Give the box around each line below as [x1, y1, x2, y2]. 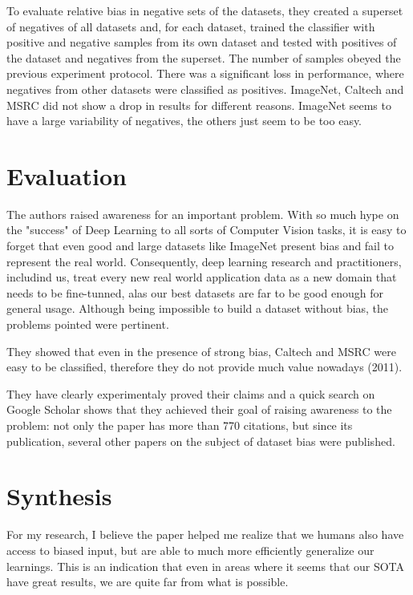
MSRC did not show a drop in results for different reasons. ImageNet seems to [6, 96, 391, 113]
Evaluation [6, 159, 127, 192]
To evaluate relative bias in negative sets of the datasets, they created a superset [6, 2, 403, 18]
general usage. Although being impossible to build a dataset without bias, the [6, 300, 389, 317]
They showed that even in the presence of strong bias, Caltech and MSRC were [6, 342, 396, 359]
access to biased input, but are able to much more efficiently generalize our [6, 541, 375, 558]
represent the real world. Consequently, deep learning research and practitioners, [6, 253, 402, 269]
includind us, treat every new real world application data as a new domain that [6, 269, 397, 285]
